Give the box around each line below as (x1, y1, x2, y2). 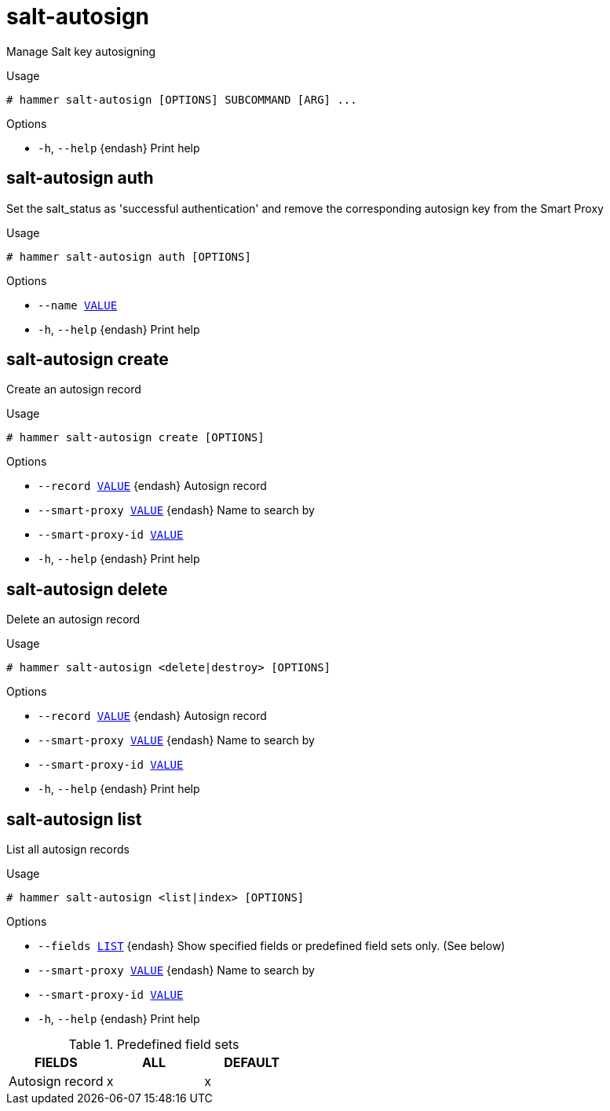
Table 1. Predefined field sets (68, 1036, 239, 1053)
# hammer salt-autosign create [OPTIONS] (6, 431, 265, 444)
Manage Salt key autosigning (6, 44, 156, 58)
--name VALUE (38, 298, 118, 312)
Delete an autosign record (6, 612, 141, 627)
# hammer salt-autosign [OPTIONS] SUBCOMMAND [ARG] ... (6, 93, 357, 106)
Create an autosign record (6, 382, 141, 397)
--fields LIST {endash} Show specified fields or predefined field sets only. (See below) (38, 939, 506, 953)
